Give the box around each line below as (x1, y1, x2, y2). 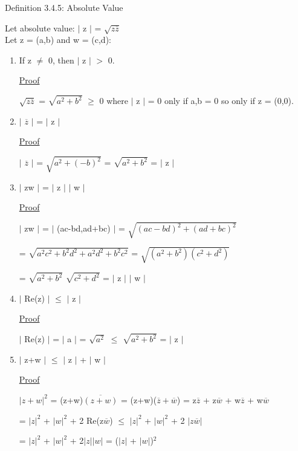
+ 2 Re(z (70, 414, 104, 426)
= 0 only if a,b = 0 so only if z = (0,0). (147, 94, 294, 107)
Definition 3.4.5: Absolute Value (5, 1, 123, 13)
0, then (48, 53, 74, 66)
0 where (99, 94, 128, 107)
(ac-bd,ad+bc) (57, 222, 111, 235)
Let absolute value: (5, 21, 75, 34)
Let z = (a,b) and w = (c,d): (5, 33, 111, 46)
